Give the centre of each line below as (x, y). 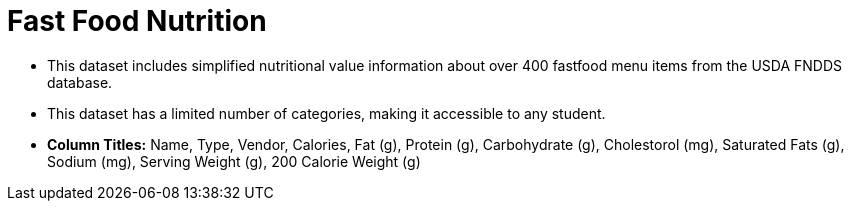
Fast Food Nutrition (137, 21)
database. (80, 82)
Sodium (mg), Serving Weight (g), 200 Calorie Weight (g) (234, 161)
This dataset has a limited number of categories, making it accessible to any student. (326, 113)
